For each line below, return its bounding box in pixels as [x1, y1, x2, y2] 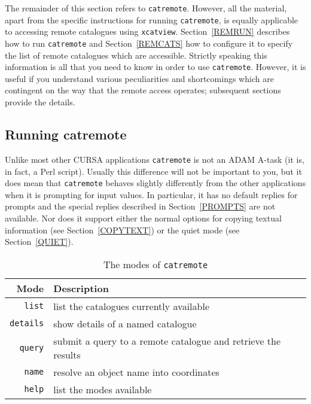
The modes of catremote [103, 257, 208, 271]
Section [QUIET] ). [5, 235, 74, 248]
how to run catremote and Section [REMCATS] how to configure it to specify [5, 37, 293, 49]
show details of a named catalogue [53, 316, 197, 330]
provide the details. [5, 96, 75, 108]
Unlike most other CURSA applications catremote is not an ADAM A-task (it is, [5, 153, 304, 165]
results [53, 347, 81, 362]
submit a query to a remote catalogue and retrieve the [53, 333, 281, 348]
